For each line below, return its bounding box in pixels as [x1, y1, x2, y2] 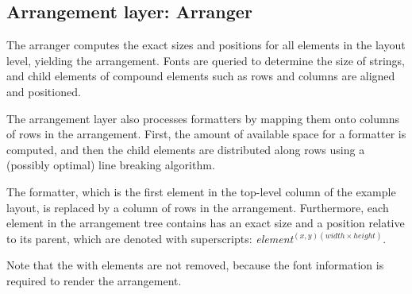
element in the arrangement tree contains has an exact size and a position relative [6, 215, 405, 231]
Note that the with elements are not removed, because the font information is [6, 257, 384, 273]
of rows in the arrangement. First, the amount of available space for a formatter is [6, 126, 406, 142]
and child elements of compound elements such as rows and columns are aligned [6, 68, 395, 84]
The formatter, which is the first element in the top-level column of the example [6, 183, 396, 199]
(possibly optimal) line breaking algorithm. [6, 157, 215, 173]
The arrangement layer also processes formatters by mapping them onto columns [6, 110, 399, 126]
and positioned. [6, 83, 81, 99]
